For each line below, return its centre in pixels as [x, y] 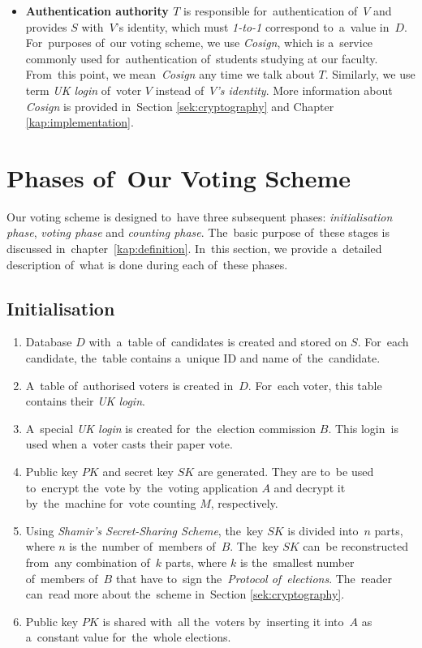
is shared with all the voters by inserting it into [223, 621]
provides [46, 26]
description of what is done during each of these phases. [147, 264]
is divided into [323, 530]
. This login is [363, 428]
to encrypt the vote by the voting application [142, 487]
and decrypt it [310, 487]
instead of [180, 90]
